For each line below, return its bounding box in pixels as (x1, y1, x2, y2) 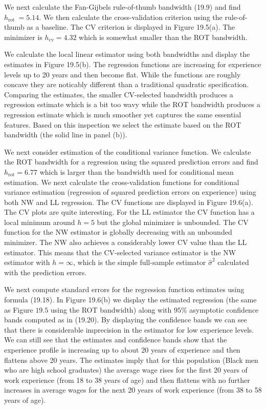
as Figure (4, 304, 33, 315)
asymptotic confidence (189, 304, 259, 315)
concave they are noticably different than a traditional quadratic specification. (4, 79, 249, 90)
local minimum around (4, 216, 75, 227)
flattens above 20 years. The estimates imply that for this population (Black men (4, 354, 258, 365)
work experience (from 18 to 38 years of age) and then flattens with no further (4, 374, 250, 385)
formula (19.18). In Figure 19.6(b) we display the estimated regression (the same (4, 294, 257, 305)
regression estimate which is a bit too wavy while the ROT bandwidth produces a (4, 99, 260, 110)
